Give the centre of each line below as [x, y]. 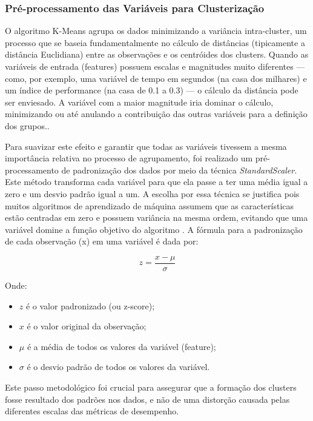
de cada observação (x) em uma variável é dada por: [102, 241]
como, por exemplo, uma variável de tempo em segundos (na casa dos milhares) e [156, 78]
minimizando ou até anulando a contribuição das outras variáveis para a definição [156, 114]
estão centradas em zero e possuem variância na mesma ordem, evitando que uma [156, 217]
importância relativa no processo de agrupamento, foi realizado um [129, 158]
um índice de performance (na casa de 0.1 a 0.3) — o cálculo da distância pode [152, 90]
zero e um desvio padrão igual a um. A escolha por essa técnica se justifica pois [152, 193]
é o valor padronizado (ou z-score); [90, 305]
